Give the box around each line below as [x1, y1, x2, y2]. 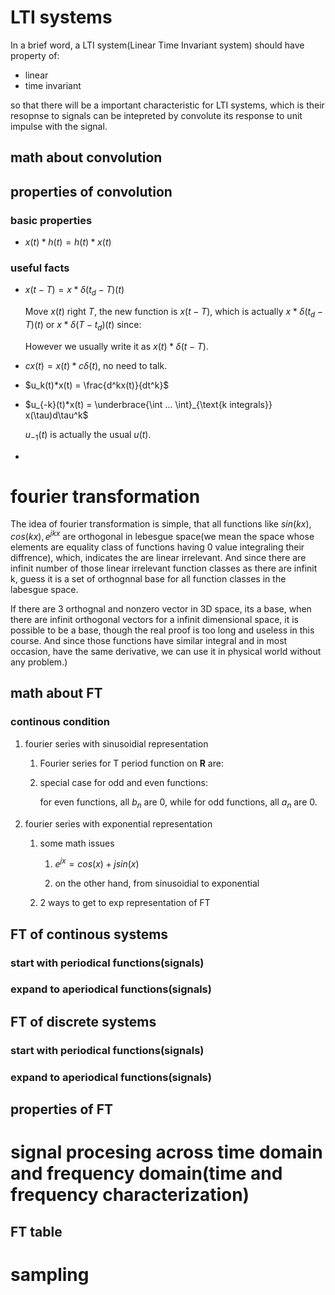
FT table [10, 1223, 63, 1240]
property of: [10, 49, 60, 61]
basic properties [10, 213, 93, 227]
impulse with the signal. [10, 120, 108, 132]
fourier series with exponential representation [24, 817, 213, 830]
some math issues [39, 837, 115, 849]
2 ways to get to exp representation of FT [39, 897, 211, 909]
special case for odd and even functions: [39, 776, 208, 788]
